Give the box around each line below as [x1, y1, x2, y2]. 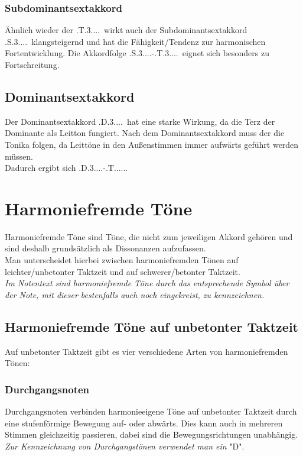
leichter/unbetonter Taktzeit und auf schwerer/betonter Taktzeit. [5, 265, 240, 277]
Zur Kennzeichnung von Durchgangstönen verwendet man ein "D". [5, 439, 245, 452]
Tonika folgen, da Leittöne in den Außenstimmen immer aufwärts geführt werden [5, 138, 299, 150]
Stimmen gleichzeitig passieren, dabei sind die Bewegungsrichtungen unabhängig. [5, 428, 298, 441]
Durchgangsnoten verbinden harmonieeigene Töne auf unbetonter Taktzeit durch [5, 405, 297, 418]
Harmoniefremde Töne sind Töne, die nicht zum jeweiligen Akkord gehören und [5, 230, 293, 242]
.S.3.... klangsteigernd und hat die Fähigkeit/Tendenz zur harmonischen [5, 35, 266, 47]
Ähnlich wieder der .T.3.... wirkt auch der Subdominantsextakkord [5, 24, 247, 36]
